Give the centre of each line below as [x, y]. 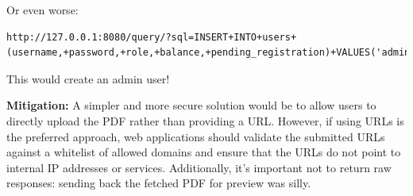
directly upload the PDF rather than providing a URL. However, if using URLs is [205, 120]
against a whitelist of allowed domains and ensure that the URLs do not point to [204, 152]
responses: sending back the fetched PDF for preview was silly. [159, 183]
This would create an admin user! [88, 78]
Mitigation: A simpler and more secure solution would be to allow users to [191, 105]
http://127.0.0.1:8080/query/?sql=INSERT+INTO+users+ [152, 37]
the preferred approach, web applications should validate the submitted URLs [196, 136]
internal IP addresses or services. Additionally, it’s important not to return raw [199, 167]
